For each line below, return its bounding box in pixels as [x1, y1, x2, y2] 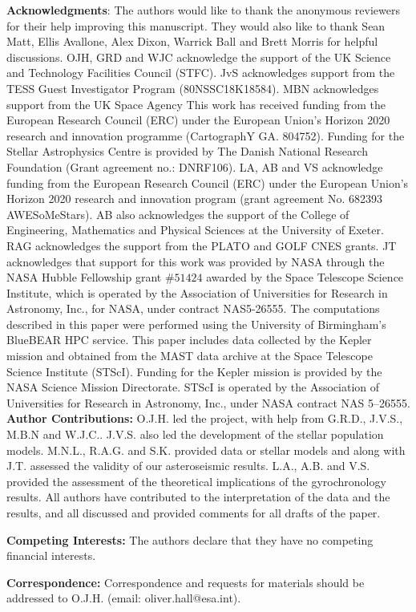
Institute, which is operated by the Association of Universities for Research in [6, 284, 388, 301]
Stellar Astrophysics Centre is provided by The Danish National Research [6, 143, 368, 160]
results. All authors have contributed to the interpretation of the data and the [6, 488, 390, 505]
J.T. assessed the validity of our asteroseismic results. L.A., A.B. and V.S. [6, 457, 370, 474]
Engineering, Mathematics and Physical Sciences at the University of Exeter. [6, 221, 384, 238]
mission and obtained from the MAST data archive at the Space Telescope [6, 347, 373, 364]
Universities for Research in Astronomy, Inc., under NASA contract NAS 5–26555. [6, 394, 410, 411]
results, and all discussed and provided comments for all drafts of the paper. [6, 505, 381, 521]
